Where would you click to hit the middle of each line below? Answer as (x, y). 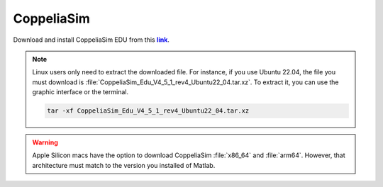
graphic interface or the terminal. (81, 92)
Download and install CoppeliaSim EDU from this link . (91, 40)
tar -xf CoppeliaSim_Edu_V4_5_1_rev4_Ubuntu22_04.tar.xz (148, 111)
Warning (45, 142)
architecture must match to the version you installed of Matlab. (124, 165)
